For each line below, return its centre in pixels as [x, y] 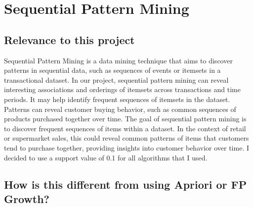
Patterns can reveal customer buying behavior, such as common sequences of [120, 109]
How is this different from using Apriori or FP [126, 184]
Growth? [27, 198]
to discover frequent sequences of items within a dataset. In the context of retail [125, 128]
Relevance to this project [69, 39]
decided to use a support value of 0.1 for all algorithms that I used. [106, 157]
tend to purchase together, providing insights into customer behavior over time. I [126, 147]
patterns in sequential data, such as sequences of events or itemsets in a [112, 70]
